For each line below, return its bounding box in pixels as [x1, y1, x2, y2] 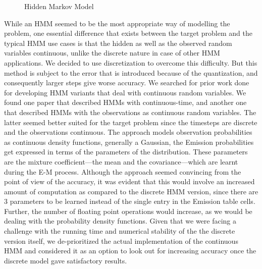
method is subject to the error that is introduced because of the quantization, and [4, 67, 258, 78]
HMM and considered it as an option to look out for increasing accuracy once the [4, 245, 256, 256]
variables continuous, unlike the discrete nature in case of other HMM [4, 47, 220, 58]
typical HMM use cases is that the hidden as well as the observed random [4, 37, 232, 48]
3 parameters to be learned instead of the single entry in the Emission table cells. [4, 196, 255, 206]
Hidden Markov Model [24, 1, 94, 11]
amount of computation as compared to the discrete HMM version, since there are [4, 186, 258, 196]
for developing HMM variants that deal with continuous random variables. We [4, 87, 246, 97]
